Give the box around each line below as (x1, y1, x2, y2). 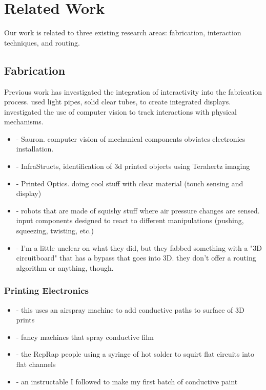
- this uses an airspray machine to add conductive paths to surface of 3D (16, 304, 244, 315)
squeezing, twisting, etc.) (16, 225, 94, 236)
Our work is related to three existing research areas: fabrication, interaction (4, 27, 241, 38)
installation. (16, 143, 54, 154)
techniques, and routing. (4, 37, 80, 48)
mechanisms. (4, 116, 44, 127)
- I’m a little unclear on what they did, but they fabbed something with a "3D (16, 242, 262, 253)
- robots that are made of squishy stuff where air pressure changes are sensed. (16, 205, 260, 215)
